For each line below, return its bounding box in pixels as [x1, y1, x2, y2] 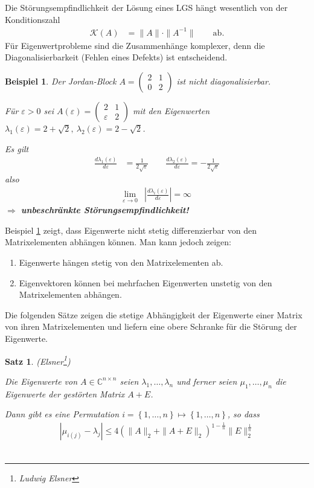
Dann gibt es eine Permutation [5, 408, 120, 420]
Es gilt [5, 142, 29, 155]
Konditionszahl [5, 13, 60, 25]
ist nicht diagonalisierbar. [176, 74, 271, 87]
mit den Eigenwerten [133, 104, 210, 117]
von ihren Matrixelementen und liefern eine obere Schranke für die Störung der [5, 320, 297, 333]
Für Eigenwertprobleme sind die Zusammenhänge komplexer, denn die [5, 39, 265, 51]
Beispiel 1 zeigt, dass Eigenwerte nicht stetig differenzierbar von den [5, 223, 257, 236]
